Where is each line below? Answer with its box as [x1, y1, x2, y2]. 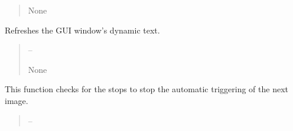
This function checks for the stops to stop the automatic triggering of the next [5, 83, 288, 95]
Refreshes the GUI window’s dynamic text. [5, 23, 160, 36]
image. [5, 94, 28, 106]
